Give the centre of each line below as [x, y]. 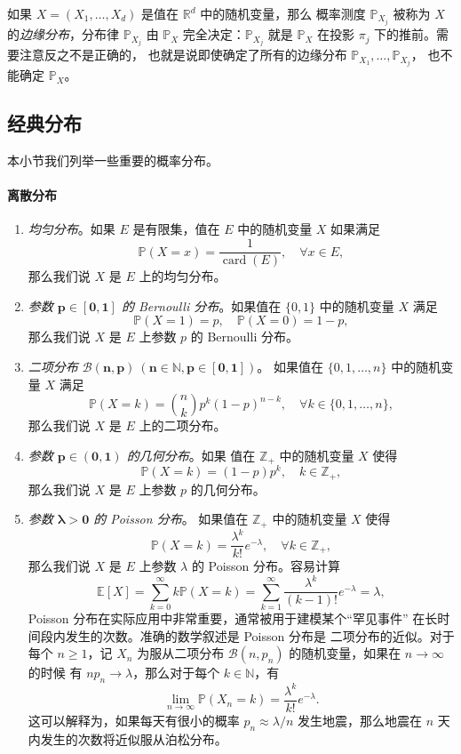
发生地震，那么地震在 [360, 720]
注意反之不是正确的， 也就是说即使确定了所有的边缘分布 [183, 55]
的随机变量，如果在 [345, 653]
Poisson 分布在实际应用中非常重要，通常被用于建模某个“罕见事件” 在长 [233, 618]
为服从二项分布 [181, 653]
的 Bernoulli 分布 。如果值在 [201, 305]
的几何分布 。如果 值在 [191, 455]
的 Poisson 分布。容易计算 [266, 566]
